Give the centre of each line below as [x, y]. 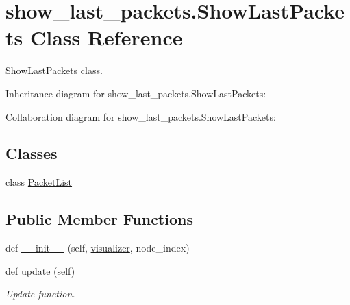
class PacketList [39, 182]
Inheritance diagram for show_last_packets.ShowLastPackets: [136, 93]
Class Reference [106, 37]
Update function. [40, 294]
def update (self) [40, 270]
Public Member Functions [99, 219]
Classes [32, 153]
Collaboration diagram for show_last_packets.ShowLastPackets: [141, 116]
